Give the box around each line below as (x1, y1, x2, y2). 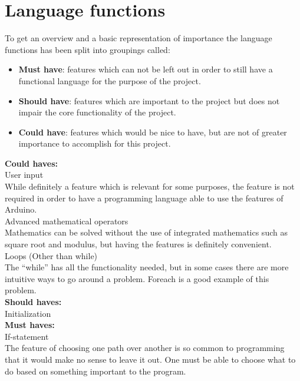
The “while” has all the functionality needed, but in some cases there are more (5, 261, 289, 273)
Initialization (5, 307, 51, 319)
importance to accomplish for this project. (18, 137, 171, 150)
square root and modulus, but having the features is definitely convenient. (5, 238, 272, 250)
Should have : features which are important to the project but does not (18, 94, 280, 107)
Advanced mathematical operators (5, 214, 128, 227)
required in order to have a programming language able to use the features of (5, 191, 283, 204)
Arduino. (5, 203, 37, 216)
